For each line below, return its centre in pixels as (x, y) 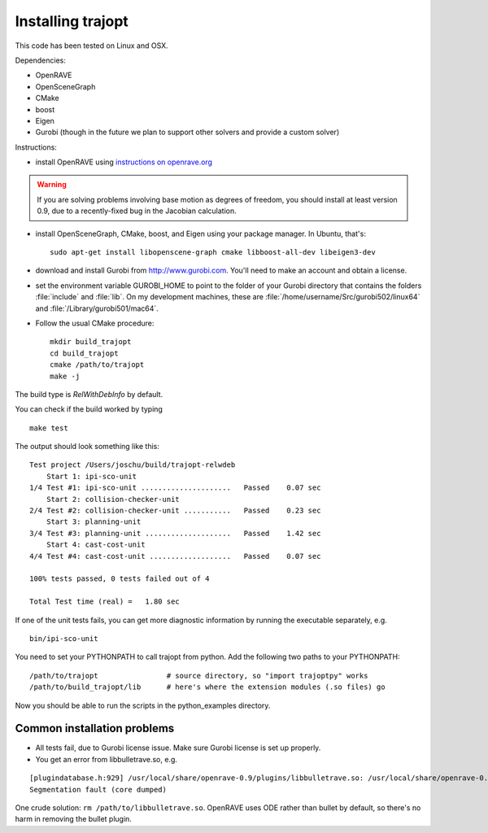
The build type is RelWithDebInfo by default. (89, 394)
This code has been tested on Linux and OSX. (91, 46)
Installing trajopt (72, 21)
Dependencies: (41, 60)
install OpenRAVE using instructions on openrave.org (124, 162)
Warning (52, 185)
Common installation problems (95, 728)
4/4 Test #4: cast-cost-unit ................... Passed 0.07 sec (175, 556)
